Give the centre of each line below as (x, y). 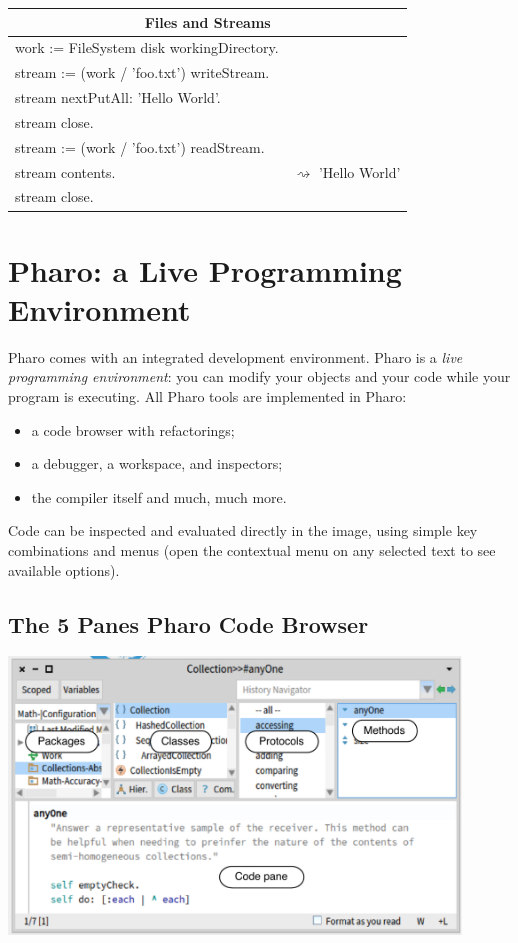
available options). (64, 569)
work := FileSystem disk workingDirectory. (147, 47)
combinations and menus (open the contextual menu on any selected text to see (252, 549)
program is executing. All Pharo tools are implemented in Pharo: (207, 396)
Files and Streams (207, 21)
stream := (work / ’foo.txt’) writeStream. (142, 72)
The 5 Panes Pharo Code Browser (188, 623)
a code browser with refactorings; (133, 429)
